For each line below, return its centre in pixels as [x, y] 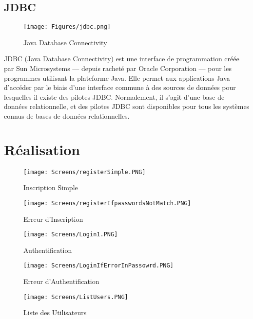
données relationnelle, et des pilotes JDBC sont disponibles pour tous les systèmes [127, 106]
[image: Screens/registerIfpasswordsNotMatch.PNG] [107, 203]
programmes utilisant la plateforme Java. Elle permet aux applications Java [117, 78]
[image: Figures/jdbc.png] [67, 27]
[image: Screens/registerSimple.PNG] [85, 172]
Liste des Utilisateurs [55, 312]
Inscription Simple [51, 187]
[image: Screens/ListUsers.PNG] [76, 297]
